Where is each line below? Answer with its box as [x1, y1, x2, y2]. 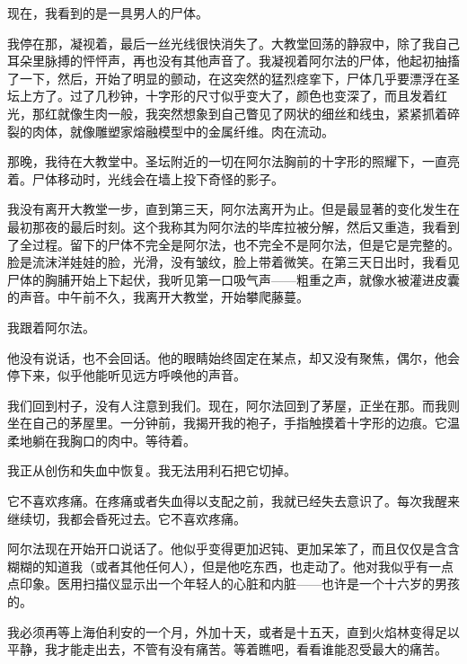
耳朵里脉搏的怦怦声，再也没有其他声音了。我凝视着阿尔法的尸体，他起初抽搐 [7, 51, 460, 70]
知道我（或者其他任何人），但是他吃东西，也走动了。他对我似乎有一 [44, 556, 441, 575]
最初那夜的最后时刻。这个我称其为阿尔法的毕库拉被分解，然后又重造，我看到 [7, 217, 460, 235]
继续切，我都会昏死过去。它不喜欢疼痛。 [7, 509, 246, 527]
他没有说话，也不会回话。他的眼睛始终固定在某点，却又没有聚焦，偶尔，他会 [7, 348, 460, 367]
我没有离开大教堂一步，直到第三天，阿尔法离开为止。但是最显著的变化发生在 [7, 199, 460, 218]
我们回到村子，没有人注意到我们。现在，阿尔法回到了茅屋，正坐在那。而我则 [7, 395, 460, 414]
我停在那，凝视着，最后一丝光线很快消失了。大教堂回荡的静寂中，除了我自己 [7, 33, 460, 52]
